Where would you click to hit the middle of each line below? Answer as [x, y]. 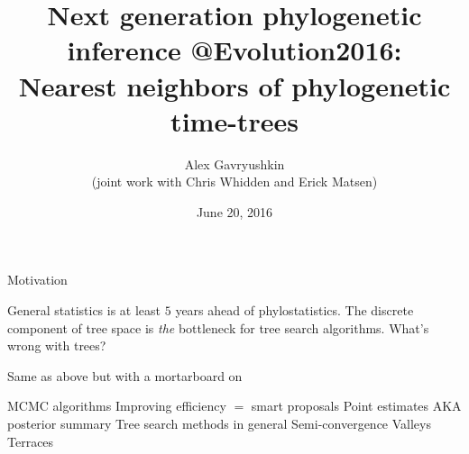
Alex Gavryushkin [234, 163]
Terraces [31, 441]
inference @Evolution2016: [234, 50]
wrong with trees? [57, 345]
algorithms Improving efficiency [139, 406]
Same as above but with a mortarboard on [125, 375]
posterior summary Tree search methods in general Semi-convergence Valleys [219, 424]
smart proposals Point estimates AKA [356, 406]
